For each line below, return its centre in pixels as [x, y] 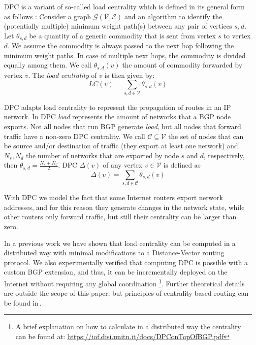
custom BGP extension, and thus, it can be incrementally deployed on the [116, 272]
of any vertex [123, 165]
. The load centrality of [63, 75]
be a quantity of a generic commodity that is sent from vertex [123, 35]
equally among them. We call [48, 65]
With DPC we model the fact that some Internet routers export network [113, 197]
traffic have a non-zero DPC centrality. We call [75, 136]
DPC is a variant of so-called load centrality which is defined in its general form [124, 6]
